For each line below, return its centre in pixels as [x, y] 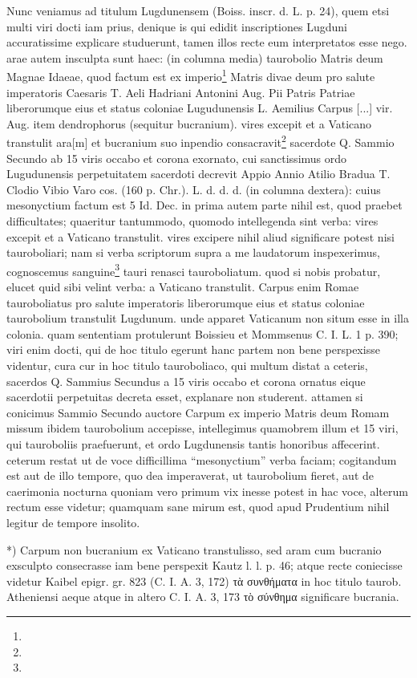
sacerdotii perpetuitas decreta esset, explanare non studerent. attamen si [185, 397]
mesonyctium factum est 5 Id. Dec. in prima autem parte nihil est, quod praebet [204, 205]
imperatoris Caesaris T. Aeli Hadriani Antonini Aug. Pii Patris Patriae [181, 92]
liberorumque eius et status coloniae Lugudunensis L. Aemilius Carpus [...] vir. [200, 108]
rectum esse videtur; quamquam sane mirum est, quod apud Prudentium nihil [198, 507]
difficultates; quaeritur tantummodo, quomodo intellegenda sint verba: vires [192, 221]
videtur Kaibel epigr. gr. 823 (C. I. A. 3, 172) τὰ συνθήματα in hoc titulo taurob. [204, 581]
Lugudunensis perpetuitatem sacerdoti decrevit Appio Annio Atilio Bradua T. [198, 174]
